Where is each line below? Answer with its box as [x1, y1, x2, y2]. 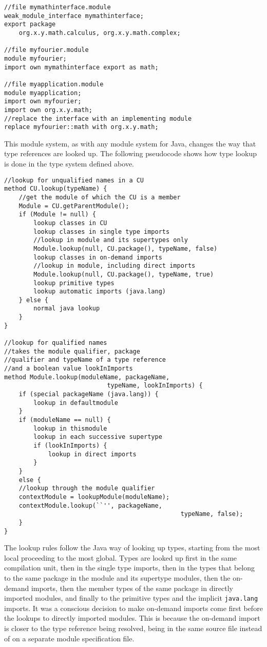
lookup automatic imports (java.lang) [33, 288, 166, 295]
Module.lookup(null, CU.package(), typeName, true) [33, 270, 214, 278]
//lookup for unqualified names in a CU [4, 176, 144, 184]
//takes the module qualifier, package [4, 347, 140, 355]
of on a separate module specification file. [4, 633, 135, 643]
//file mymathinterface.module [4, 4, 111, 11]
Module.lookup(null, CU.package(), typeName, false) [33, 245, 218, 252]
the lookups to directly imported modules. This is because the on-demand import [4, 613, 260, 623]
